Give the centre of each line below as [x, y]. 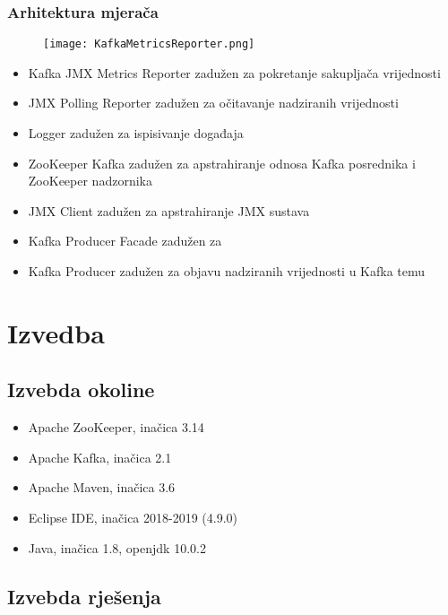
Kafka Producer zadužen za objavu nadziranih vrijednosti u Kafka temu [227, 271]
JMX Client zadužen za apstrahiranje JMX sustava [169, 210]
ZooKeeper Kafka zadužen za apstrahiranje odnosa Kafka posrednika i [222, 163]
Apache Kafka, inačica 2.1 [100, 457]
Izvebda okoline [81, 390]
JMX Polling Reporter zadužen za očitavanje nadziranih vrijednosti [213, 103]
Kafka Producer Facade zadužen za [125, 241]
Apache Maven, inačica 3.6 [102, 487]
